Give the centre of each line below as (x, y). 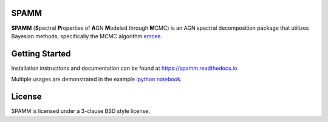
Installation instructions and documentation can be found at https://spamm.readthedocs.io (124, 68)
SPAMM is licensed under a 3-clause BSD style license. (80, 111)
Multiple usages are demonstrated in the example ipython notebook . (97, 80)
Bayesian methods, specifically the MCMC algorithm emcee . (87, 36)
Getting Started (41, 54)
